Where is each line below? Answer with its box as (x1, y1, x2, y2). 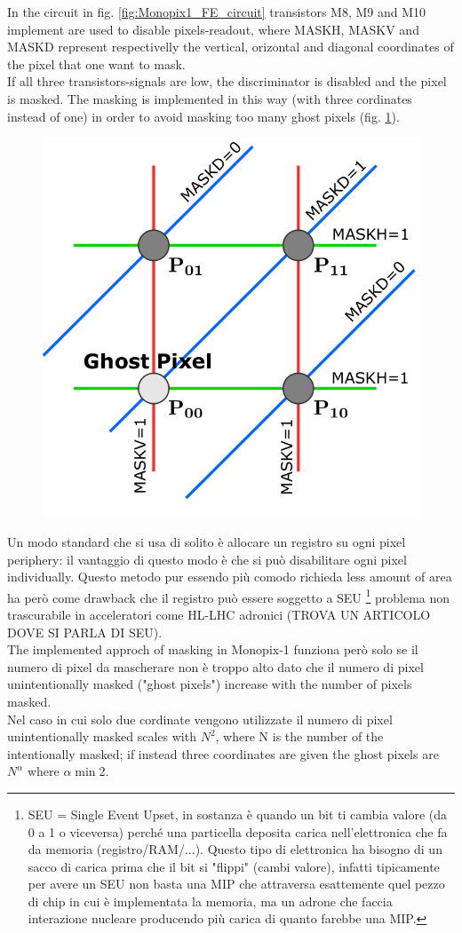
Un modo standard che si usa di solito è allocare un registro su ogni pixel (7, 532, 406, 550)
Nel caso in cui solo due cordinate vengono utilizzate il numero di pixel (7, 709, 393, 728)
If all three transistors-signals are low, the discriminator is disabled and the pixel (7, 72, 447, 91)
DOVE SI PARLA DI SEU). (7, 622, 163, 641)
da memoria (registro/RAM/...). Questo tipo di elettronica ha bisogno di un (28, 840, 442, 858)
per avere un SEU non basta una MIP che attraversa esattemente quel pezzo (28, 874, 445, 893)
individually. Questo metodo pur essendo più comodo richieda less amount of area (7, 567, 452, 586)
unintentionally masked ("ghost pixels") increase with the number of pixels (7, 675, 412, 693)
